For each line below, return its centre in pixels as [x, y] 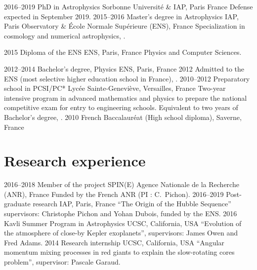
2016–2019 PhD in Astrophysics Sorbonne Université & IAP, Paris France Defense [128, 6]
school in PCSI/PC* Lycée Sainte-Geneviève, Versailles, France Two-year [115, 88]
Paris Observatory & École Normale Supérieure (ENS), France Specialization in [125, 26]
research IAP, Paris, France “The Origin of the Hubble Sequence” [132, 204]
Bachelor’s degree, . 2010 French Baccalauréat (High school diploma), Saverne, [123, 117]
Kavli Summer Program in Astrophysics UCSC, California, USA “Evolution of [123, 223]
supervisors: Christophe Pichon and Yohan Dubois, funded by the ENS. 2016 [121, 213]
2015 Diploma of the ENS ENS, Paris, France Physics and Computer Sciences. [123, 52]
